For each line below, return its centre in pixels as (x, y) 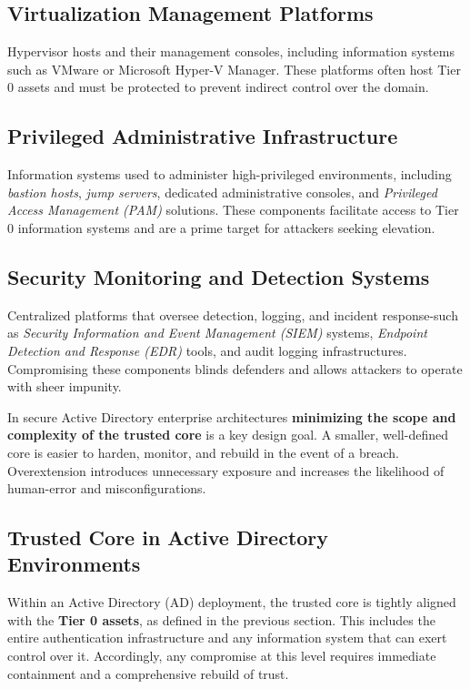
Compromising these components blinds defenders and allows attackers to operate (235, 368)
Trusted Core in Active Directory (168, 537)
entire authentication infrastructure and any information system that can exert (227, 638)
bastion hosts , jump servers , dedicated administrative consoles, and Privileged (222, 192)
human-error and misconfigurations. (107, 488)
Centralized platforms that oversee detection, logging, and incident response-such (233, 314)
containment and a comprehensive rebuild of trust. (148, 673)
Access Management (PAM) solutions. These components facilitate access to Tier (233, 210)
